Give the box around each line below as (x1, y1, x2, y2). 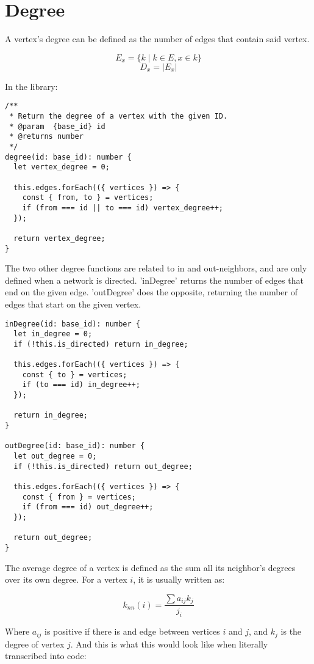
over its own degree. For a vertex (5, 573, 127, 586)
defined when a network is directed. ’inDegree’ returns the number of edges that (5, 273, 304, 286)
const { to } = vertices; (22, 370, 127, 379)
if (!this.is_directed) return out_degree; (13, 462, 193, 471)
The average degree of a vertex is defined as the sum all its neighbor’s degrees (5, 561, 296, 574)
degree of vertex (5, 637, 65, 650)
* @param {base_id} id (9, 122, 105, 131)
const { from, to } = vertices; (22, 193, 154, 202)
